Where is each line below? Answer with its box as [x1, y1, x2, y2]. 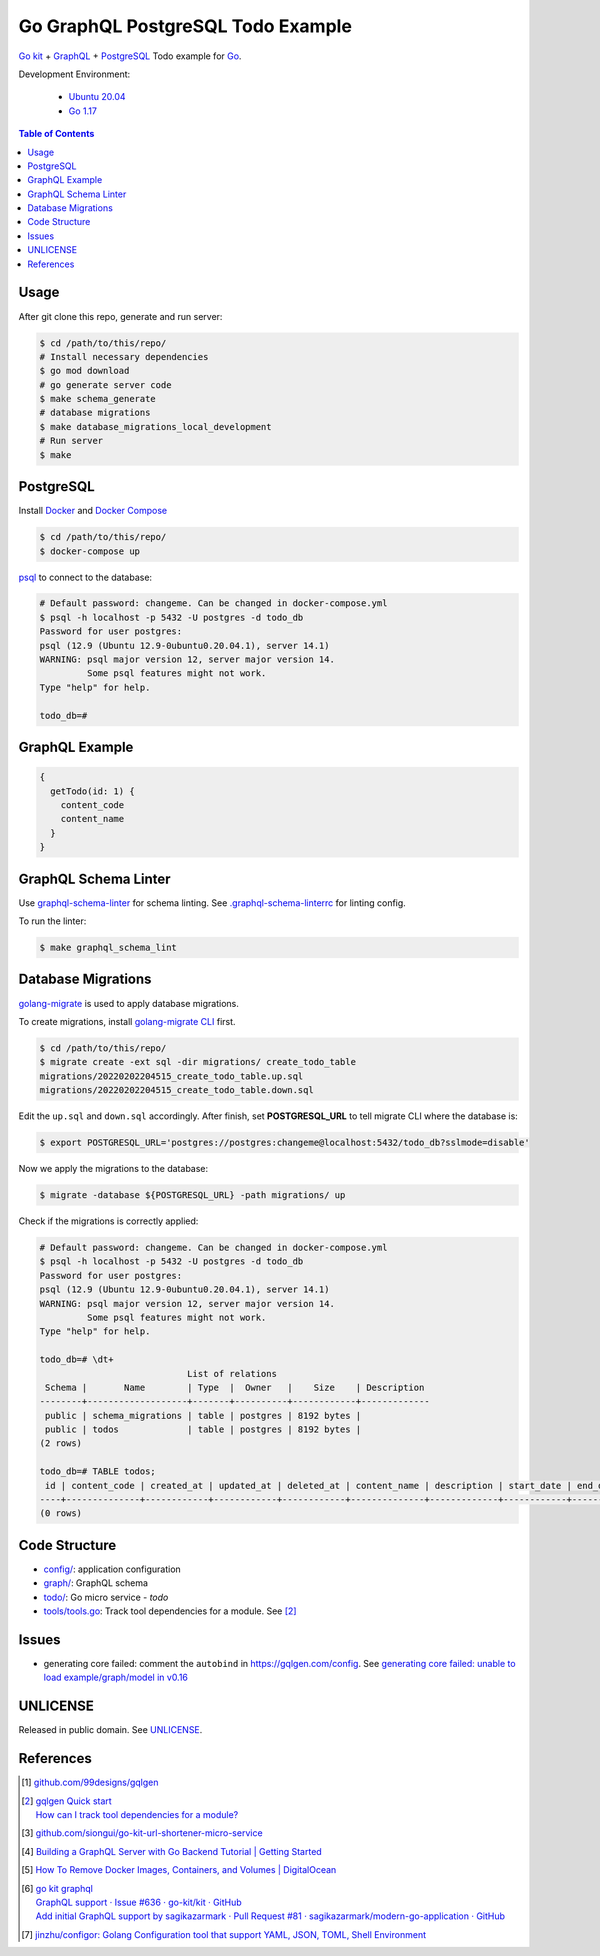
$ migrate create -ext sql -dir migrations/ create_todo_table [39, 1056, 357, 1068]
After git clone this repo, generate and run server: [18, 310, 223, 322]
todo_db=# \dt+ [39, 1354, 114, 1365]
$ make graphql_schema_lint [39, 942, 177, 954]
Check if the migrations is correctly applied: [18, 1215, 199, 1227]
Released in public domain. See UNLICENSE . [18, 1724, 203, 1736]
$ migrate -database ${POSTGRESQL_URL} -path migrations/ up [39, 1190, 346, 1201]
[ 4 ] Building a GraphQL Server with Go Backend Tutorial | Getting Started [21, 1845, 322, 1857]
